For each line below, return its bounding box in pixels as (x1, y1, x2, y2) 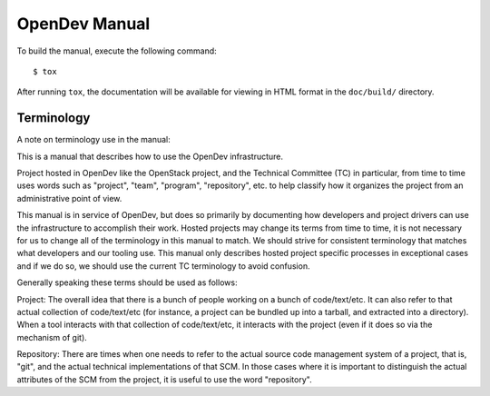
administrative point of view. (16, 193, 122, 203)
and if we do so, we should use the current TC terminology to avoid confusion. (16, 260, 310, 272)
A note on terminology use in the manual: (16, 134, 171, 145)
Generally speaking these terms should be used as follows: (16, 277, 238, 288)
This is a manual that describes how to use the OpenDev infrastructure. (16, 151, 284, 162)
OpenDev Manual (16, 14, 151, 34)
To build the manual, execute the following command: (16, 45, 217, 56)
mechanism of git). (16, 332, 88, 342)
